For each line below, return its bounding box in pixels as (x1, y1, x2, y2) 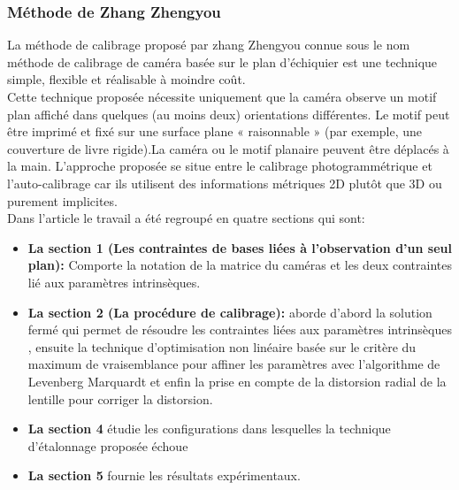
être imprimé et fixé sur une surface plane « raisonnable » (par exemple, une (7, 122, 423, 141)
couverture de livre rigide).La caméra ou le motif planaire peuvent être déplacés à (7, 139, 449, 157)
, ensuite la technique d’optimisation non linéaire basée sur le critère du (27, 337, 417, 356)
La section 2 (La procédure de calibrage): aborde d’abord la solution (27, 302, 432, 321)
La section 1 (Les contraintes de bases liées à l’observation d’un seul (27, 238, 452, 256)
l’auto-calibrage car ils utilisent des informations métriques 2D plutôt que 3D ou (7, 173, 442, 192)
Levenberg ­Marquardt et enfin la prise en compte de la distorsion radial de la (27, 371, 447, 390)
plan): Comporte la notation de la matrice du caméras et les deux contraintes (27, 256, 452, 274)
